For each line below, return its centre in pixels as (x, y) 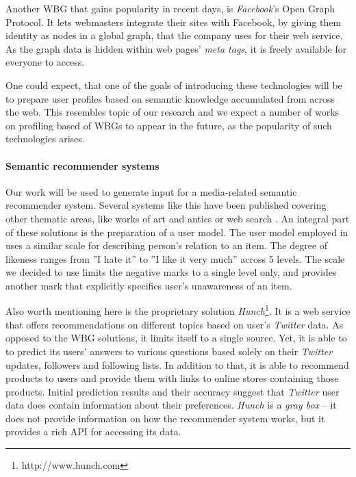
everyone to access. (45, 62)
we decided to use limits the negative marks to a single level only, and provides (171, 272)
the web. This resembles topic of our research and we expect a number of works (173, 112)
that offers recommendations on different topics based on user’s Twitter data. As (175, 324)
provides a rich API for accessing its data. (93, 431)
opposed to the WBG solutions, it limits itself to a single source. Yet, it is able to (176, 338)
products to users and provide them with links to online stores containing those (172, 378)
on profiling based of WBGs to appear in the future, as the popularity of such (169, 125)
